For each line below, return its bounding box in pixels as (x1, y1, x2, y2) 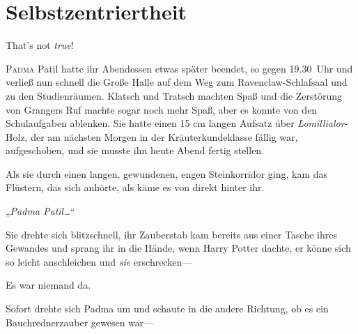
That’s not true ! (6, 38, 74, 52)
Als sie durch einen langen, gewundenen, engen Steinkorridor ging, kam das (6, 166, 328, 181)
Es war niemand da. (6, 278, 91, 292)
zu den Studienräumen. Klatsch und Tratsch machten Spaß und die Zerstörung (6, 88, 343, 103)
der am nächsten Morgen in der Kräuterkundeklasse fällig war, (31, 129, 298, 144)
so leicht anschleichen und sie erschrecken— (6, 254, 192, 268)
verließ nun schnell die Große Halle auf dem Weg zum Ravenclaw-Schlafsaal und (6, 75, 348, 89)
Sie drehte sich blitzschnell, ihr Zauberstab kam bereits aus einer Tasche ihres (6, 227, 337, 241)
